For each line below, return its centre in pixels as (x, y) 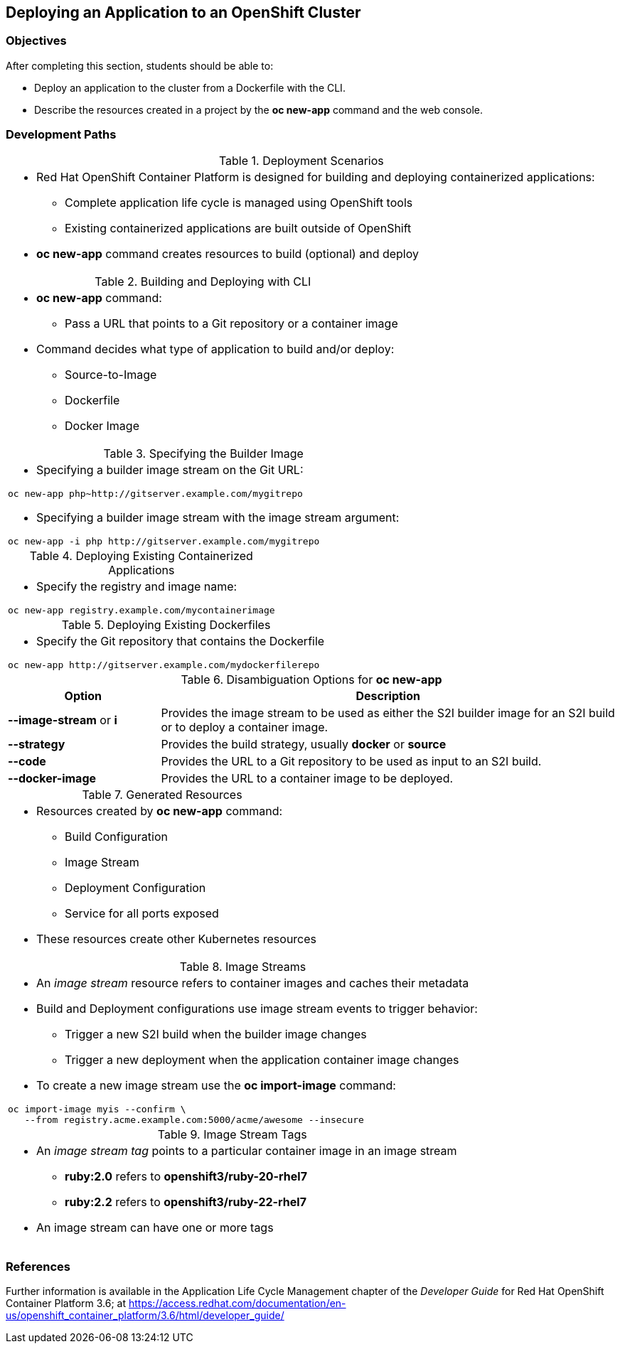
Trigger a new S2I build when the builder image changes (216, 1034)
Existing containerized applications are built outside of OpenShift (238, 228)
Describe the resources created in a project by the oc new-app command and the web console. (258, 109)
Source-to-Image (111, 374)
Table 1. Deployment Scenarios (301, 160)
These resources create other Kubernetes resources (177, 939)
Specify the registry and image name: (137, 586)
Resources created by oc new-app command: (160, 811)
